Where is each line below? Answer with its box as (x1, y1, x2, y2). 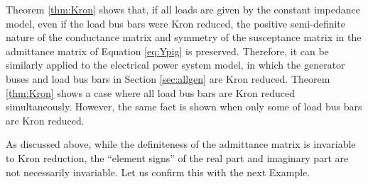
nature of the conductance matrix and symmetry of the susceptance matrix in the (6, 30, 362, 45)
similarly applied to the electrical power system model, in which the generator (6, 57, 345, 72)
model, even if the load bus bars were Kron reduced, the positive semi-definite (6, 16, 346, 30)
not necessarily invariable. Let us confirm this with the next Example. (6, 164, 310, 179)
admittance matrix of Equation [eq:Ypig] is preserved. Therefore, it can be (6, 43, 329, 58)
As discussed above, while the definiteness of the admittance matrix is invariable (6, 137, 356, 151)
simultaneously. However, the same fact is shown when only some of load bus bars (6, 99, 362, 114)
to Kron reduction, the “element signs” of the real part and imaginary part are (6, 150, 349, 165)
